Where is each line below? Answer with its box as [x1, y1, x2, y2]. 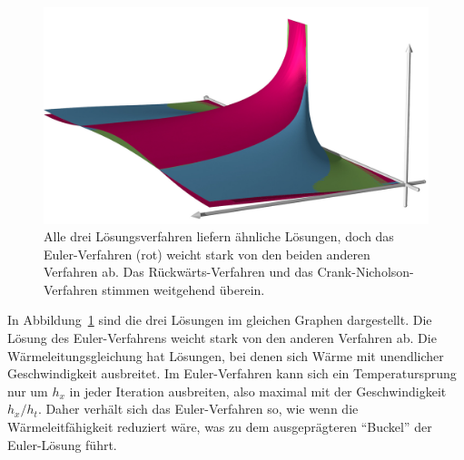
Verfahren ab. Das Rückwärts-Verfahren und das [44, 262, 313, 281]
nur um [7, 381, 48, 400]
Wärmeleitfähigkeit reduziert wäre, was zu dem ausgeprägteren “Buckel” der [7, 417, 432, 436]
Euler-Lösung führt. [7, 435, 117, 454]
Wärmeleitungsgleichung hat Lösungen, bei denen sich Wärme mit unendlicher [7, 346, 444, 365]
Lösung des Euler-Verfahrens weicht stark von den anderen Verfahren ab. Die [7, 328, 437, 347]
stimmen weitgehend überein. [102, 279, 265, 299]
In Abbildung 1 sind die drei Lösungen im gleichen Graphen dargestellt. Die [7, 310, 432, 329]
